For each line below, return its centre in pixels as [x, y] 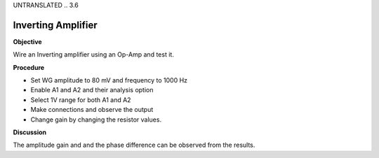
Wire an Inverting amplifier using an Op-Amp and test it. [94, 55]
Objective [27, 41]
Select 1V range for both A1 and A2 [81, 100]
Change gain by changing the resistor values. [96, 120]
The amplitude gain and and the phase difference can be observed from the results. [134, 145]
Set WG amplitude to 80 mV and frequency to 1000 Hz [109, 80]
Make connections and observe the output [92, 110]
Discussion [30, 132]
